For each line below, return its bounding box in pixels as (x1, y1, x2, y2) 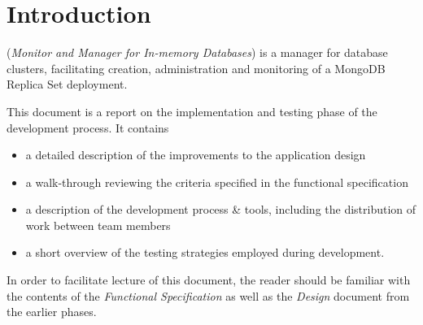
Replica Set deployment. (7, 76, 128, 93)
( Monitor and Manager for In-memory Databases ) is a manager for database (7, 44, 388, 61)
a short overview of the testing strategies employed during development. (25, 244, 385, 261)
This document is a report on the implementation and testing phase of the (7, 102, 377, 119)
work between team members (25, 216, 171, 233)
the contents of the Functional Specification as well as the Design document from (7, 287, 410, 304)
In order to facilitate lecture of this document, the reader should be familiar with (7, 271, 411, 288)
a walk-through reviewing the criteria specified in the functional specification (25, 173, 408, 190)
